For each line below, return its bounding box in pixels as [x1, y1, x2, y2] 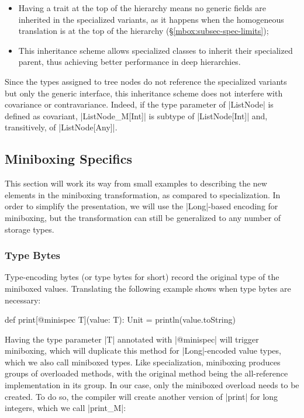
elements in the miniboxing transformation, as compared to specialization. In [5, 188, 281, 201]
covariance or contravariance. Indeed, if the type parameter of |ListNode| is [5, 98, 274, 110]
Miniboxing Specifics [5, 150, 132, 168]
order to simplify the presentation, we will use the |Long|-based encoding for [5, 200, 278, 212]
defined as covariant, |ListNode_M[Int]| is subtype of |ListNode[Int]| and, [5, 109, 268, 122]
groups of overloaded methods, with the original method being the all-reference [5, 367, 288, 379]
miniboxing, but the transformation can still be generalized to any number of [5, 211, 281, 223]
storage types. [5, 223, 54, 235]
